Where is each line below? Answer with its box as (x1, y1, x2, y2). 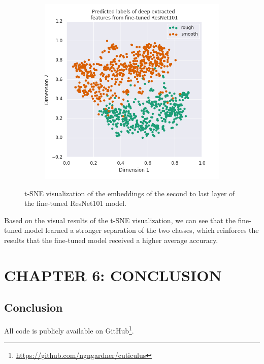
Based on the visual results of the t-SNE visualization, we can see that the (4, 215, 236, 225)
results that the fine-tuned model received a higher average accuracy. (4, 234, 218, 245)
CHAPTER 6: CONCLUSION (4, 264, 222, 285)
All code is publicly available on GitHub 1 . (4, 324, 134, 336)
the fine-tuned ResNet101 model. (24, 198, 126, 208)
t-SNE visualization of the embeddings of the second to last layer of (24, 188, 235, 198)
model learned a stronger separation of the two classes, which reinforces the (24, 225, 259, 235)
